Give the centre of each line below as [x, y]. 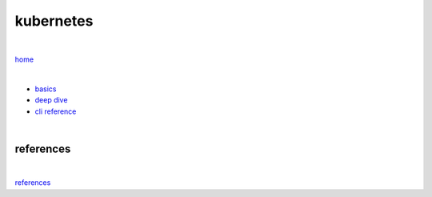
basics [46, 89]
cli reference [56, 111]
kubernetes [54, 21]
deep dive [51, 100]
